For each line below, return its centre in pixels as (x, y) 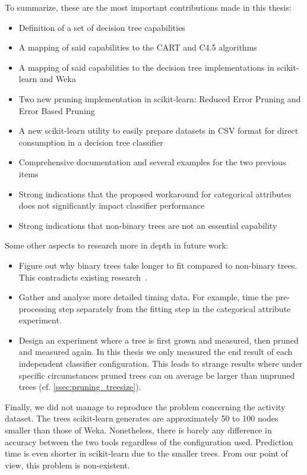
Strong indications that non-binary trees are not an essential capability (148, 225)
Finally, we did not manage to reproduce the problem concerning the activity (145, 406)
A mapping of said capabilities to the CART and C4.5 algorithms (138, 47)
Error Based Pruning (57, 110)
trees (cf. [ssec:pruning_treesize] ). (80, 387)
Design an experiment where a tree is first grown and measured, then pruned (159, 340)
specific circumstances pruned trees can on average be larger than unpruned (157, 375)
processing (37, 308)
